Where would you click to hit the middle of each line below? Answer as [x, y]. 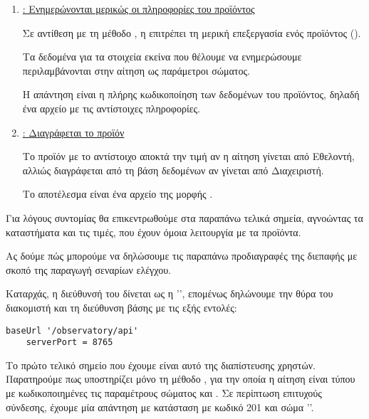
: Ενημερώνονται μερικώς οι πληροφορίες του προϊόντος [139, 9]
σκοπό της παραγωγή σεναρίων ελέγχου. [88, 269]
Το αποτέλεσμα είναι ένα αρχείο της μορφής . [118, 194]
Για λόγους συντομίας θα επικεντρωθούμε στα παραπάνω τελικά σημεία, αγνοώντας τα [184, 217]
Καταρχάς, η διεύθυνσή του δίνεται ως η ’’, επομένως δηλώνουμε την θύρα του [170, 293]
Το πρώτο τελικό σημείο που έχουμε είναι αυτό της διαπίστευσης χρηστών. [161, 365]
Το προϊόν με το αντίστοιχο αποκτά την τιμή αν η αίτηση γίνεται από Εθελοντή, [188, 156]
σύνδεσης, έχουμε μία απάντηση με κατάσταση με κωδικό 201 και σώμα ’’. [160, 407]
